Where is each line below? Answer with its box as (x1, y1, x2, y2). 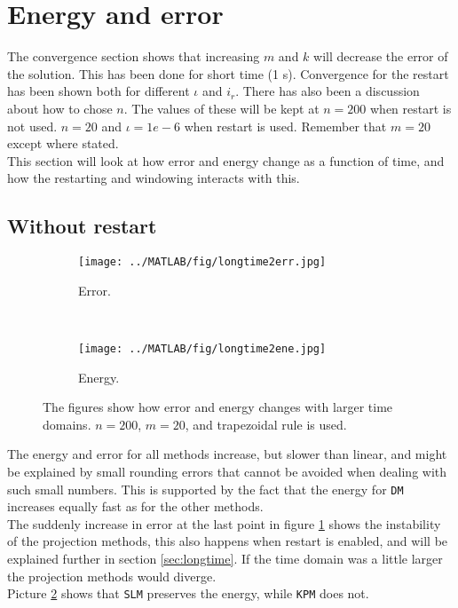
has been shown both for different (7, 82, 190, 100)
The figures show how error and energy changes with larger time (43, 398, 393, 416)
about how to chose (7, 99, 113, 117)
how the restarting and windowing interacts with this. (7, 169, 300, 187)
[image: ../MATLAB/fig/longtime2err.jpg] (78, 256, 327, 269)
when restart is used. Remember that (184, 116, 387, 135)
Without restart (7, 212, 157, 240)
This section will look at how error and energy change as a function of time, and (7, 151, 445, 170)
